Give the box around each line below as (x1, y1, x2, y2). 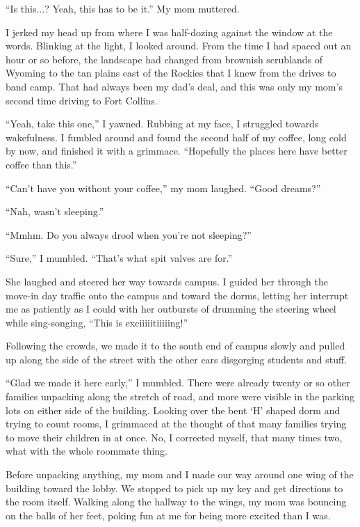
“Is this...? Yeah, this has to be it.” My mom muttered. (6, 1, 240, 15)
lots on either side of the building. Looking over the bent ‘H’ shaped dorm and (6, 402, 341, 417)
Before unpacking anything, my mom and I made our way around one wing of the (6, 467, 354, 482)
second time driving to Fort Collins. (6, 93, 158, 107)
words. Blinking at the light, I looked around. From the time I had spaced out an (6, 38, 352, 53)
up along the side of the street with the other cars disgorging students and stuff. (6, 352, 347, 366)
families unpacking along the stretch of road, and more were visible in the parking (6, 389, 355, 404)
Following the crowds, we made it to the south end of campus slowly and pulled (6, 338, 345, 353)
